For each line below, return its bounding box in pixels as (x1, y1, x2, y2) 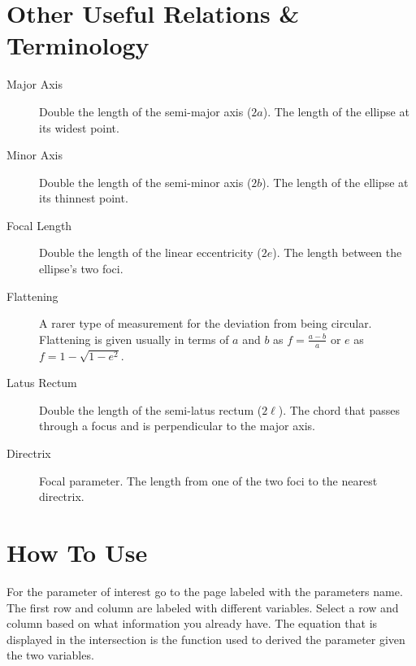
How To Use (6, 536, 148, 569)
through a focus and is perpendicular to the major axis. (39, 417, 315, 434)
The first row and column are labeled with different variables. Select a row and (6, 599, 399, 616)
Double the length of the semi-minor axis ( (39, 173, 252, 190)
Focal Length (6, 216, 72, 233)
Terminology (6, 28, 149, 62)
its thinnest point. (39, 189, 128, 207)
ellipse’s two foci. (39, 260, 123, 277)
